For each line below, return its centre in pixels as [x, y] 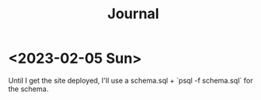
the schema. [29, 89]
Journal [133, 14]
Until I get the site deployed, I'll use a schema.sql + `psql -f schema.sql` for [131, 80]
